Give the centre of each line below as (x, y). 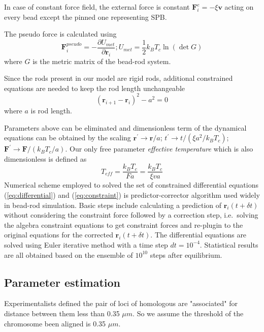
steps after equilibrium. (186, 254)
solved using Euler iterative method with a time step (86, 244)
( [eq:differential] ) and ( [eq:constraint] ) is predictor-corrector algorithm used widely (132, 194)
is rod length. (51, 110)
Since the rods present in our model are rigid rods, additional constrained (119, 78)
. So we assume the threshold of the (188, 313)
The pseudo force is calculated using (60, 34)
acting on (239, 7)
